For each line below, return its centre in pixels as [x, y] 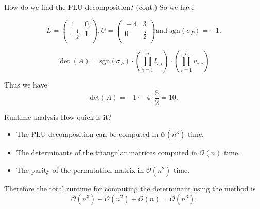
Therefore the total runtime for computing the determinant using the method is [130, 188]
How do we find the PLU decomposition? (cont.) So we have [99, 7]
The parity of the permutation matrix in [80, 170]
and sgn [168, 31]
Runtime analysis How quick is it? [58, 117]
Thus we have [26, 85]
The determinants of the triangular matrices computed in [107, 153]
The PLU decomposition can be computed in [87, 134]
